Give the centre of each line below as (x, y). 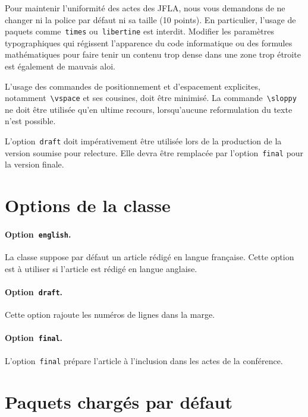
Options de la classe (88, 205)
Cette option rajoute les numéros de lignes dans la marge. (110, 315)
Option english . (38, 234)
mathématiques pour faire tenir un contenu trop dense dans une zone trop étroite (153, 54)
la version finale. (34, 164)
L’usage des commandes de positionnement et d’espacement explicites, (133, 86)
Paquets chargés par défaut (119, 401)
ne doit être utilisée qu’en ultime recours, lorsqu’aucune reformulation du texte (149, 109)
